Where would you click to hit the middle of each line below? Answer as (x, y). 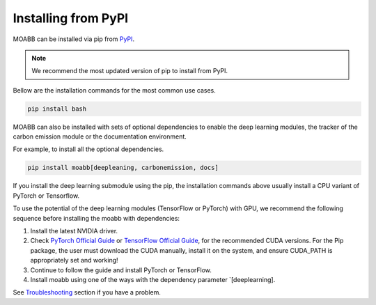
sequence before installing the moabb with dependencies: (96, 218)
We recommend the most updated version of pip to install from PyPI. (130, 71)
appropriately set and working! (74, 260)
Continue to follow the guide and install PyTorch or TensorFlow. (121, 270)
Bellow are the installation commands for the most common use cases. (114, 90)
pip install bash (57, 109)
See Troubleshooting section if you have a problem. (87, 292)
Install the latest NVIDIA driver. (74, 231)
